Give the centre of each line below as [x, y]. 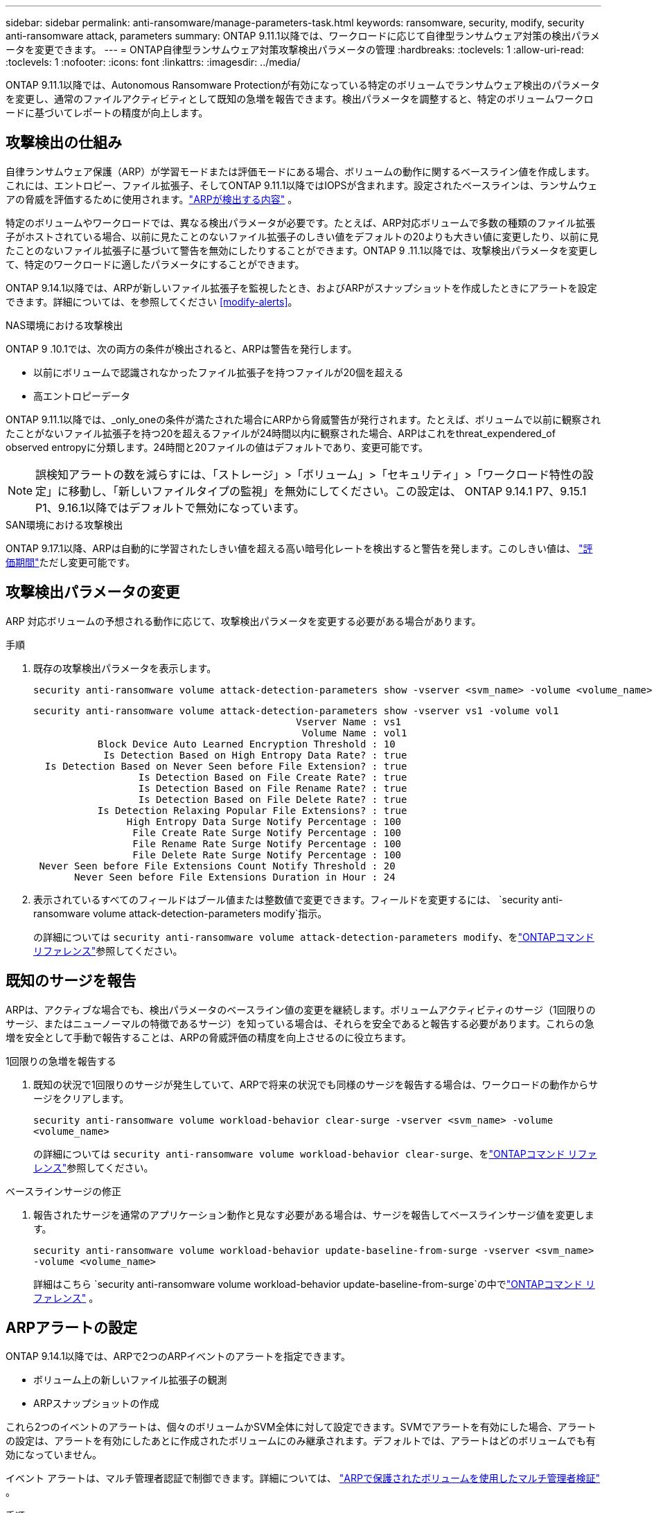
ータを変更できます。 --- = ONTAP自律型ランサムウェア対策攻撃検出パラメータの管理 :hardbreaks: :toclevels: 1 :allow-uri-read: [295, 50]
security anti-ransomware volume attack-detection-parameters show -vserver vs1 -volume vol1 [296, 710]
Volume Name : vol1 [354, 733]
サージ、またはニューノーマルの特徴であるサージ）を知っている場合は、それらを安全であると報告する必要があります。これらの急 [300, 1023]
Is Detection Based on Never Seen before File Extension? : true [226, 766]
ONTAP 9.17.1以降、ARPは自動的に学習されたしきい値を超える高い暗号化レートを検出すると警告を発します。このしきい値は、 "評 [299, 548]
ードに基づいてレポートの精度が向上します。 [107, 113]
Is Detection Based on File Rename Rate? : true [273, 788]
